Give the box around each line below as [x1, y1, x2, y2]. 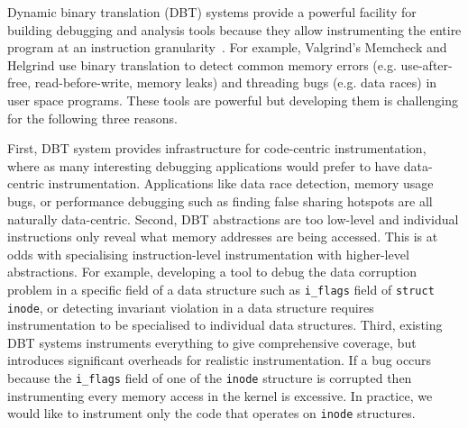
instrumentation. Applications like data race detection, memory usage [48, 174, 434, 193]
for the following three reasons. [7, 108, 178, 127]
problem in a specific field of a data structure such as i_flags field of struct [7, 279, 435, 298]
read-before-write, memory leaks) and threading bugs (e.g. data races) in [34, 73, 437, 92]
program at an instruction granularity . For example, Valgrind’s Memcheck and [7, 38, 447, 57]
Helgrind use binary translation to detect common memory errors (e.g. [7, 55, 397, 74]
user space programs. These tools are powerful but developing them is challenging [7, 90, 458, 109]
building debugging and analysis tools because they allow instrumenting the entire [7, 20, 462, 39]
